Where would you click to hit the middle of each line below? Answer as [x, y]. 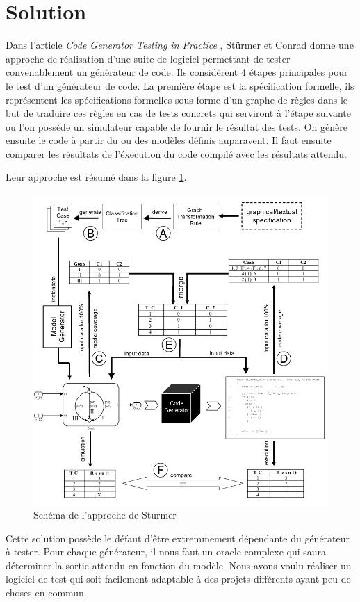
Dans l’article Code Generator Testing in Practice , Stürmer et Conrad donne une [180, 45]
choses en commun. [46, 593]
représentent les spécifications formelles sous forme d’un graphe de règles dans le [177, 99]
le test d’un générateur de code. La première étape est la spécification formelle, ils [180, 85]
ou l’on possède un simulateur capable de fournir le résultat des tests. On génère [177, 126]
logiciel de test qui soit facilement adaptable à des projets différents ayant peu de [178, 579]
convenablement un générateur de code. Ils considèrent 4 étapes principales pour [177, 72]
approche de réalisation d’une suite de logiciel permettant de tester [148, 58]
